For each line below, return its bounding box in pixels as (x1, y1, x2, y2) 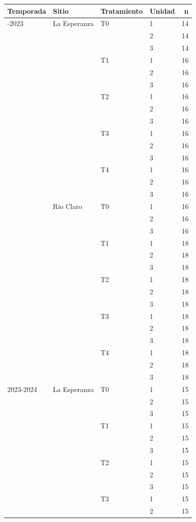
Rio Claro (53, 201, 82, 211)
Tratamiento (100, 5, 143, 16)
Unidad (150, 5, 175, 16)
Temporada (7, 5, 46, 16)
